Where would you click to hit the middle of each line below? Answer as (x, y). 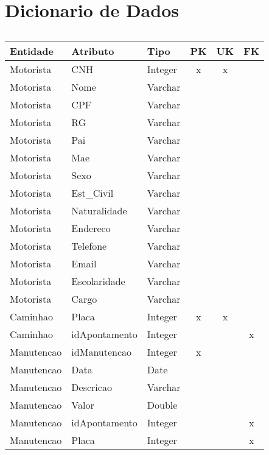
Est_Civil (93, 193)
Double (162, 405)
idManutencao (102, 352)
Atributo (93, 51)
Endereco (91, 228)
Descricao (92, 387)
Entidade (32, 51)
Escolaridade (98, 281)
